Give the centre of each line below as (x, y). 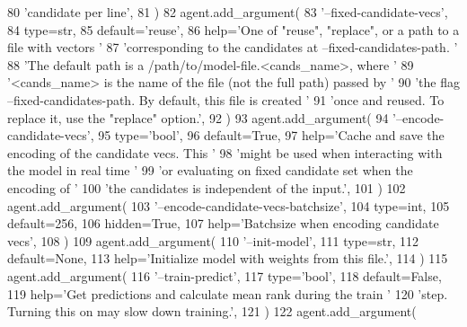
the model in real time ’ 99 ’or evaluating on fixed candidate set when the (210, 170)
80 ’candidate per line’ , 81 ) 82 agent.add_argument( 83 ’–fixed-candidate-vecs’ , (228, 12)
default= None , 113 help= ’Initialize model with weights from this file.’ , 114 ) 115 (228, 258)
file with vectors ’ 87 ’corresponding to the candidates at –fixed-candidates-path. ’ (233, 47)
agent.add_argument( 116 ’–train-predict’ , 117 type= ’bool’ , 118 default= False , (225, 275)
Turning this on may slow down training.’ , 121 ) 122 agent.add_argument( (212, 311)
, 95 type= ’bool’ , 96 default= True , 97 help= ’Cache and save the (267, 135)
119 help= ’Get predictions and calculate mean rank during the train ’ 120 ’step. (228, 293)
